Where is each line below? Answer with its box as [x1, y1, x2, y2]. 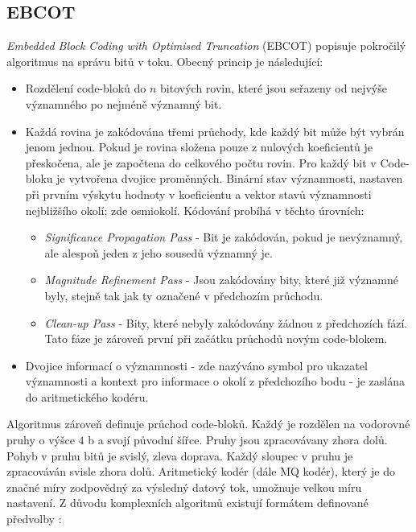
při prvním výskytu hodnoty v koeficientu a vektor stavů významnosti [25, 185, 372, 202]
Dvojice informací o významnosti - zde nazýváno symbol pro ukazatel [25, 357, 368, 373]
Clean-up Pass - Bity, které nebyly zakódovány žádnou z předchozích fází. [44, 314, 408, 331]
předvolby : [6, 510, 62, 527]
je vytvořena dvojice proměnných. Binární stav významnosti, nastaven [56, 170, 403, 187]
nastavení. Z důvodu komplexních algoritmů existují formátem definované [6, 494, 369, 511]
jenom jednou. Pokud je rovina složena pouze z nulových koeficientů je [25, 138, 373, 155]
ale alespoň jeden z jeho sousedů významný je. [44, 244, 273, 261]
